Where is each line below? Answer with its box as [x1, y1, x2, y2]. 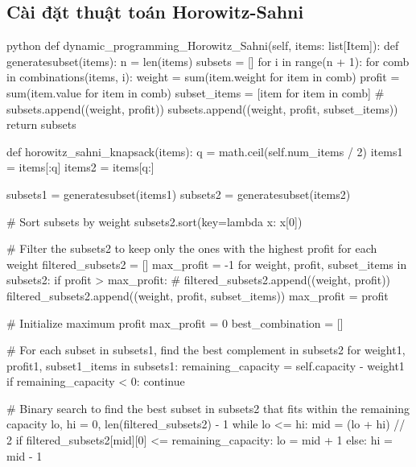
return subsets [6, 116, 76, 133]
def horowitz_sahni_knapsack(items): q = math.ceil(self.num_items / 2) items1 [6, 143, 403, 159]
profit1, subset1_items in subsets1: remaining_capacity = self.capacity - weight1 [6, 357, 405, 374]
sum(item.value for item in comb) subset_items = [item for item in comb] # [6, 84, 385, 101]
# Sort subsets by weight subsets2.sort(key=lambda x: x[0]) [6, 213, 303, 229]
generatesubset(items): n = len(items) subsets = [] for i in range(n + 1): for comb [6, 52, 410, 69]
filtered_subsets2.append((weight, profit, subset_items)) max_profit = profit [6, 287, 389, 304]
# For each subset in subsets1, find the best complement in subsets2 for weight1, [6, 341, 406, 358]
